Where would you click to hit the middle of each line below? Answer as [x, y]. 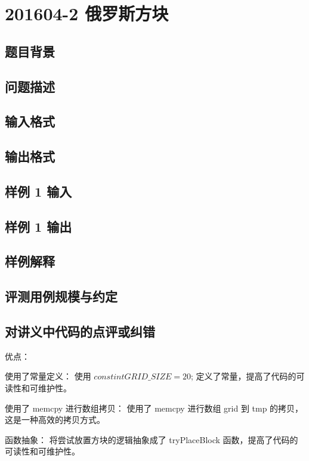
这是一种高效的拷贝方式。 [55, 420]
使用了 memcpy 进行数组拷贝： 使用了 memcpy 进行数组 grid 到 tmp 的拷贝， [154, 408]
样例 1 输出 [38, 226]
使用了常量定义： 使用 [48, 376]
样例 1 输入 [38, 191]
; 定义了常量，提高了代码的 [243, 376]
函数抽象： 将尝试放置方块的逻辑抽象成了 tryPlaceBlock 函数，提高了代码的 [152, 439]
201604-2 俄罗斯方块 [87, 13]
